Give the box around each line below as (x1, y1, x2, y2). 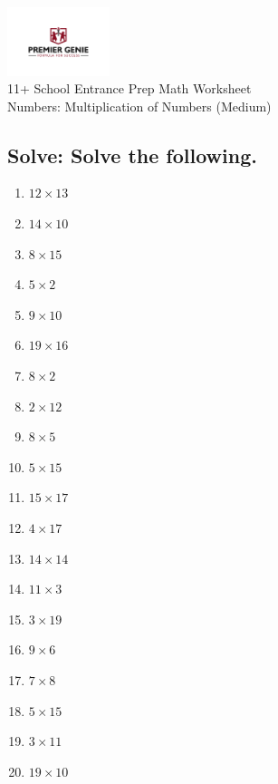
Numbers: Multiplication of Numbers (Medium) (7, 96, 272, 115)
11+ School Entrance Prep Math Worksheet (7, 79, 252, 98)
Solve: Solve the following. (7, 140, 257, 169)
